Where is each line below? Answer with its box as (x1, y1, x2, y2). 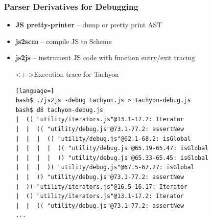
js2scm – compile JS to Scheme (15, 36, 112, 46)
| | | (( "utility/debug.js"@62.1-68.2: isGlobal (15, 135, 191, 142)
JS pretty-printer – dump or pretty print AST (15, 20, 162, 30)
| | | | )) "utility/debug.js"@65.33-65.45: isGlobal (15, 154, 209, 161)
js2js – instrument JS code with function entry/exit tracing (15, 52, 195, 63)
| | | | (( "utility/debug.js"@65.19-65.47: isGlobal (15, 145, 209, 152)
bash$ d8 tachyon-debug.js (15, 106, 103, 113)
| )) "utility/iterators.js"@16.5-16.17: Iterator (15, 183, 188, 190)
